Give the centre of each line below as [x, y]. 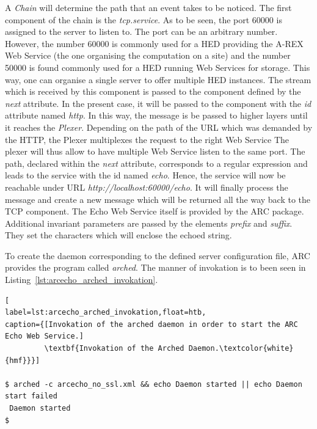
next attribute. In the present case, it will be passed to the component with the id [158, 103]
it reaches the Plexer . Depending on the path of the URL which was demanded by [159, 127]
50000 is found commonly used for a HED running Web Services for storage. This [158, 67]
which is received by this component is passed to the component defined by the [153, 91]
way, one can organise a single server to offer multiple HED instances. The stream [158, 79]
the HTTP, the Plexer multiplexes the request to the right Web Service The [147, 139]
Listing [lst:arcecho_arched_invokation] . [82, 280]
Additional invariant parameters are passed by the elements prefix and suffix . [149, 223]
